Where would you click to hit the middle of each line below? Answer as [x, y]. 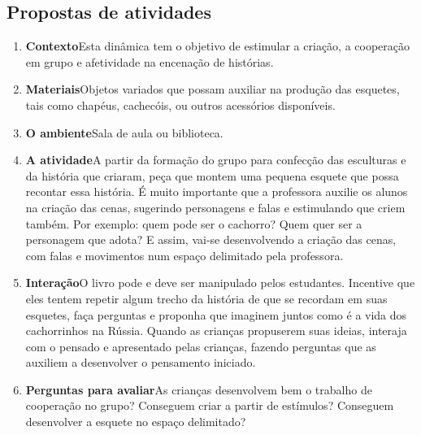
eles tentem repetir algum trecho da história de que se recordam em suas [206, 298]
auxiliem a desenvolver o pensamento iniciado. [141, 362]
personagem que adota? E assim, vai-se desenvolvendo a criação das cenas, [211, 239]
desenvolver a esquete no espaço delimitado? [136, 422]
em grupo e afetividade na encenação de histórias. [150, 61]
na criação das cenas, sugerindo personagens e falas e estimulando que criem [215, 207]
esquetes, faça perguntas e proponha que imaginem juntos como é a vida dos [216, 314]
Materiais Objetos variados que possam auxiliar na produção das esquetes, [213, 89]
